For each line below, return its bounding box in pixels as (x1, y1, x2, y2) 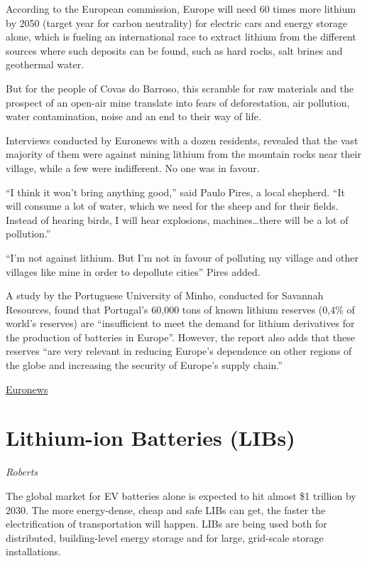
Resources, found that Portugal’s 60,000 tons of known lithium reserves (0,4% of (6, 301, 355, 316)
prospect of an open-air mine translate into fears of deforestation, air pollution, (6, 95, 350, 109)
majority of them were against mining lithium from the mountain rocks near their (6, 146, 361, 161)
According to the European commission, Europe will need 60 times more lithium (6, 1, 356, 16)
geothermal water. (6, 57, 84, 72)
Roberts (6, 464, 38, 479)
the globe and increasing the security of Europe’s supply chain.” (6, 358, 283, 373)
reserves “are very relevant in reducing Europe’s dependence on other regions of (6, 343, 352, 358)
